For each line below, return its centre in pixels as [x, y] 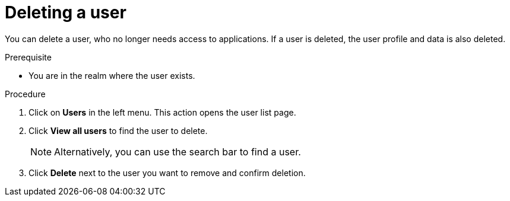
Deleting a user [66, 12]
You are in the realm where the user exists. [112, 75]
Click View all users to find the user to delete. [118, 130]
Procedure [25, 94]
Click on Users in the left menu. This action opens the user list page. [162, 112]
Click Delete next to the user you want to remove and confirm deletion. [167, 173]
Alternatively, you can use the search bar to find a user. [178, 151]
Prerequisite [28, 57]
